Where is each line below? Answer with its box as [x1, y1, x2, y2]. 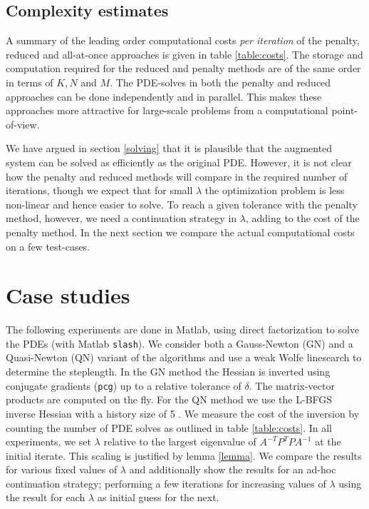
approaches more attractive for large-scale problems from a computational [6, 103, 328, 118]
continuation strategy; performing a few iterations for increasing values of [6, 475, 326, 490]
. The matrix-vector [249, 378, 335, 393]
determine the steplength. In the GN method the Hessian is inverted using [6, 364, 331, 379]
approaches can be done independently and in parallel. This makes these [6, 89, 322, 104]
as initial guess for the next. [97, 490, 219, 505]
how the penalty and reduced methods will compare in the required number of [6, 168, 348, 183]
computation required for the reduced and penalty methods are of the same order [6, 61, 361, 76]
